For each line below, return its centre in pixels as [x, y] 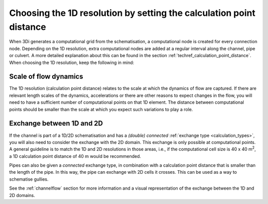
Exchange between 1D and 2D [56, 123]
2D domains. [22, 195]
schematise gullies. [29, 179]
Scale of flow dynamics [46, 77]
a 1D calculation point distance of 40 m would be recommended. [75, 156]
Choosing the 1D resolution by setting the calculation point [132, 13]
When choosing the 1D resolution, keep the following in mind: [72, 63]
